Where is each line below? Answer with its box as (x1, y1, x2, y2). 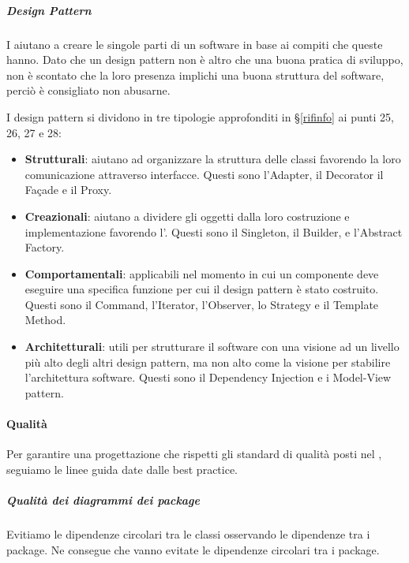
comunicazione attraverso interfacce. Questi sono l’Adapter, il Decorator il (24, 166, 384, 182)
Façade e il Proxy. (24, 181, 112, 198)
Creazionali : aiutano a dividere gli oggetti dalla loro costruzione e (24, 207, 350, 224)
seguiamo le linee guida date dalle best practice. (6, 460, 238, 477)
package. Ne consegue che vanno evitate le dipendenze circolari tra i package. (6, 541, 380, 557)
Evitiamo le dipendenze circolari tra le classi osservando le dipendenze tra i (6, 525, 370, 542)
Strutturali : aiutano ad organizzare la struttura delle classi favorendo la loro (24, 151, 401, 167)
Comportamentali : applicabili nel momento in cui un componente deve (24, 265, 379, 281)
